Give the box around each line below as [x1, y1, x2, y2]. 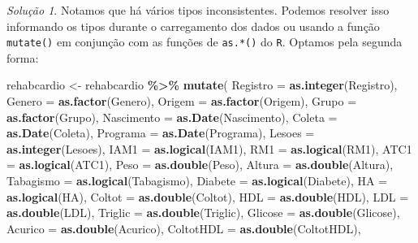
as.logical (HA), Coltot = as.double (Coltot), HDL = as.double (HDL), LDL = [6, 188, 409, 205]
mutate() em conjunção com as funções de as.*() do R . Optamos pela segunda [6, 33, 403, 50]
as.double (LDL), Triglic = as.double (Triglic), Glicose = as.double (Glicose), [6, 204, 400, 221]
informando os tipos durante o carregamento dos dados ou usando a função [6, 17, 380, 34]
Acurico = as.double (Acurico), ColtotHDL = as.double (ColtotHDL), [6, 219, 361, 236]
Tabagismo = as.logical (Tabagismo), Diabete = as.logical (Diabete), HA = [6, 172, 388, 189]
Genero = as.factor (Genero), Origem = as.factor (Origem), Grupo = [6, 93, 357, 110]
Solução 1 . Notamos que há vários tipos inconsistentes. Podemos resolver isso [6, 2, 390, 18]
